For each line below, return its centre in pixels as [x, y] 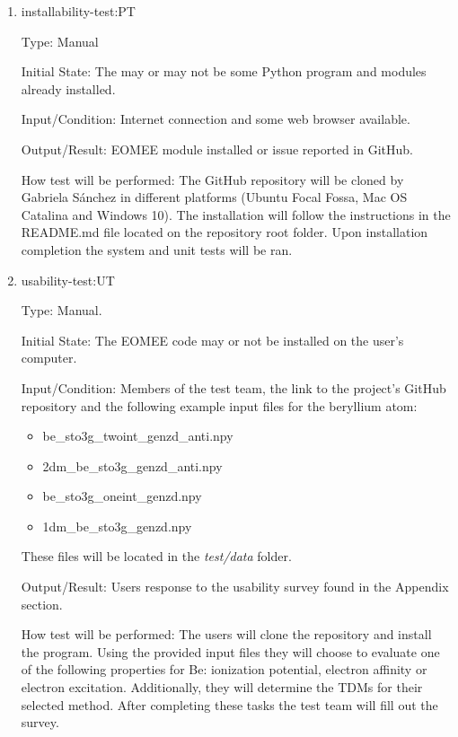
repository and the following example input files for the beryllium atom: [219, 405]
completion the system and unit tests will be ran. [157, 249]
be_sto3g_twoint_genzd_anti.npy [138, 436]
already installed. [68, 88]
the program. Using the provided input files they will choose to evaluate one [230, 651]
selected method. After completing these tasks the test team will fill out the [229, 704]
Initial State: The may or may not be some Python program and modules [224, 71]
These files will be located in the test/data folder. [156, 556]
